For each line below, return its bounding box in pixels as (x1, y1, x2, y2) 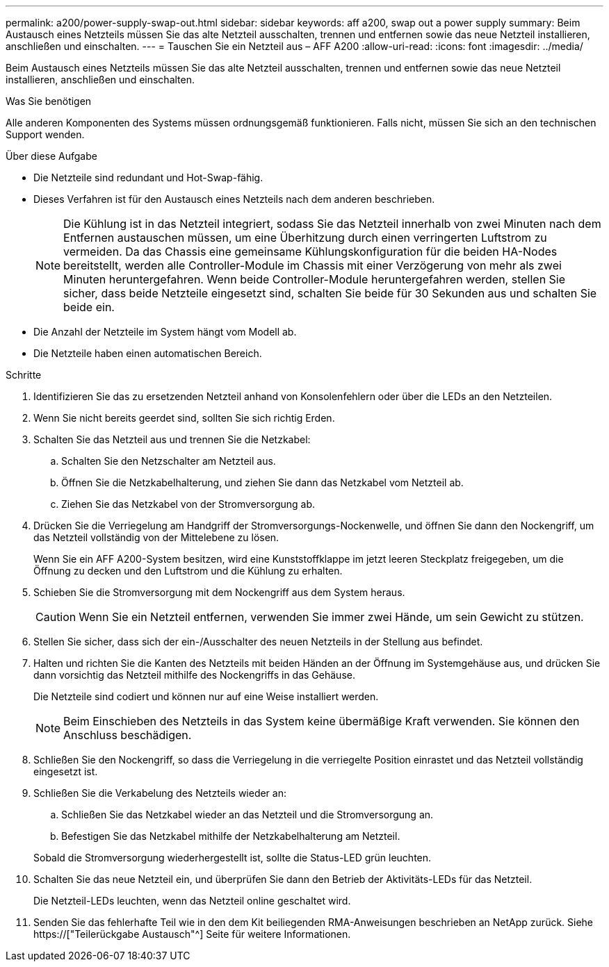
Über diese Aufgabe (6, 150, 97, 162)
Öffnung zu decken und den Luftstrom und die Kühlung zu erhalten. (33, 565, 343, 577)
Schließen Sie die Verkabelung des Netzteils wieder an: (33, 787, 286, 799)
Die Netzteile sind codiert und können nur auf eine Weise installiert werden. (33, 691, 379, 702)
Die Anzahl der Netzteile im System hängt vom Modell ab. (33, 326, 297, 338)
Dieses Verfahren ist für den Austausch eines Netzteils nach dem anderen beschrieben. (33, 193, 435, 205)
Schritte (6, 369, 42, 381)
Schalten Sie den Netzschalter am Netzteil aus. (61, 455, 276, 467)
